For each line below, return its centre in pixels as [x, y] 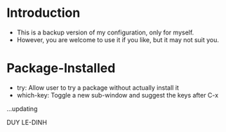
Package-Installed [61, 68]
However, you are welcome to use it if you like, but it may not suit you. [118, 39]
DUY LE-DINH [27, 122]
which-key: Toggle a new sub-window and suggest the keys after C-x [118, 95]
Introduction [44, 13]
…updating [22, 108]
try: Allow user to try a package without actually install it [98, 87]
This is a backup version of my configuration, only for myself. [105, 32]
